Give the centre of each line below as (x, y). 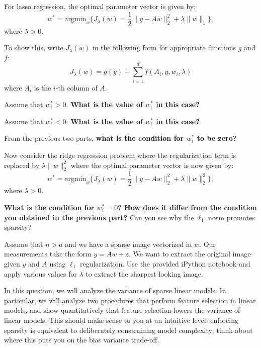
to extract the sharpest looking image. (144, 273)
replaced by (22, 165)
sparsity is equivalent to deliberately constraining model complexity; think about (128, 330)
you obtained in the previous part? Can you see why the (99, 217)
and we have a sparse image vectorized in (128, 244)
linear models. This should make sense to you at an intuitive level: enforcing (121, 320)
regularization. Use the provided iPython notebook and (165, 263)
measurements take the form (48, 254)
